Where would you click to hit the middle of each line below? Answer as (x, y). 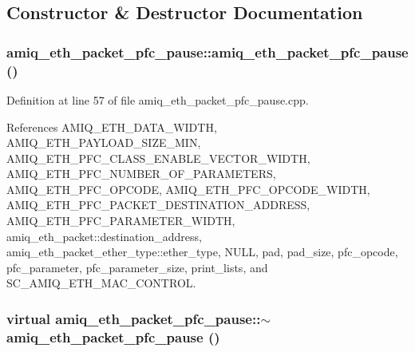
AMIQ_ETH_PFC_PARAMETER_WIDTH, (121, 221)
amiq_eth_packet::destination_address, (104, 236)
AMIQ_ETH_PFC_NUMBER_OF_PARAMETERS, (141, 174)
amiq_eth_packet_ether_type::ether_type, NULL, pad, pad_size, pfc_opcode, (202, 252)
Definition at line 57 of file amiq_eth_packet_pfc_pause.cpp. (158, 99)
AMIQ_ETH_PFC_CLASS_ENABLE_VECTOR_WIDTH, (158, 158)
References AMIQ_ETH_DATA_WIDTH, (112, 127)
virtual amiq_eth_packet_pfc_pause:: (134, 318)
